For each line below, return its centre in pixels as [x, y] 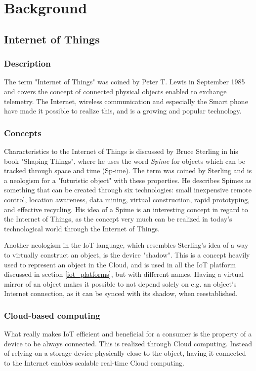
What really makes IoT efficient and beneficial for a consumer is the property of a [128, 334]
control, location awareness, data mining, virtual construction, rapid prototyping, [127, 199]
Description [27, 63]
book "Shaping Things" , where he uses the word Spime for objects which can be [125, 161]
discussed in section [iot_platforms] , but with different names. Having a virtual [124, 274]
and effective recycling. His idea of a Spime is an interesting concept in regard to [126, 209]
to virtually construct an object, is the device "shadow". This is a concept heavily [127, 254]
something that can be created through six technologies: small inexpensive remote [128, 190]
